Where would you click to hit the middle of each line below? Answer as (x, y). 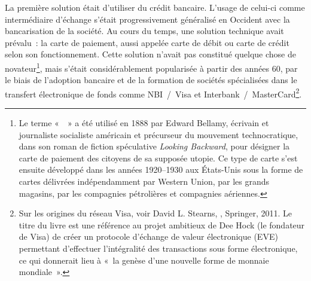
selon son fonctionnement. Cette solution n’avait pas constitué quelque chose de (150, 54)
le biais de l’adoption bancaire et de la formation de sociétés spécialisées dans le (151, 80)
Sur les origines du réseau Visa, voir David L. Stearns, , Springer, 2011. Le (155, 213)
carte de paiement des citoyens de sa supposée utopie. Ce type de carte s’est (158, 158)
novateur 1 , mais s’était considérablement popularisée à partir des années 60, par (151, 67)
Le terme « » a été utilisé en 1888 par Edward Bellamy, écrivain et (144, 123)
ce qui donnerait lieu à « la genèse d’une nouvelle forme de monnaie (144, 260)
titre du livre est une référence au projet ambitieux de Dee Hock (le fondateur (162, 225)
